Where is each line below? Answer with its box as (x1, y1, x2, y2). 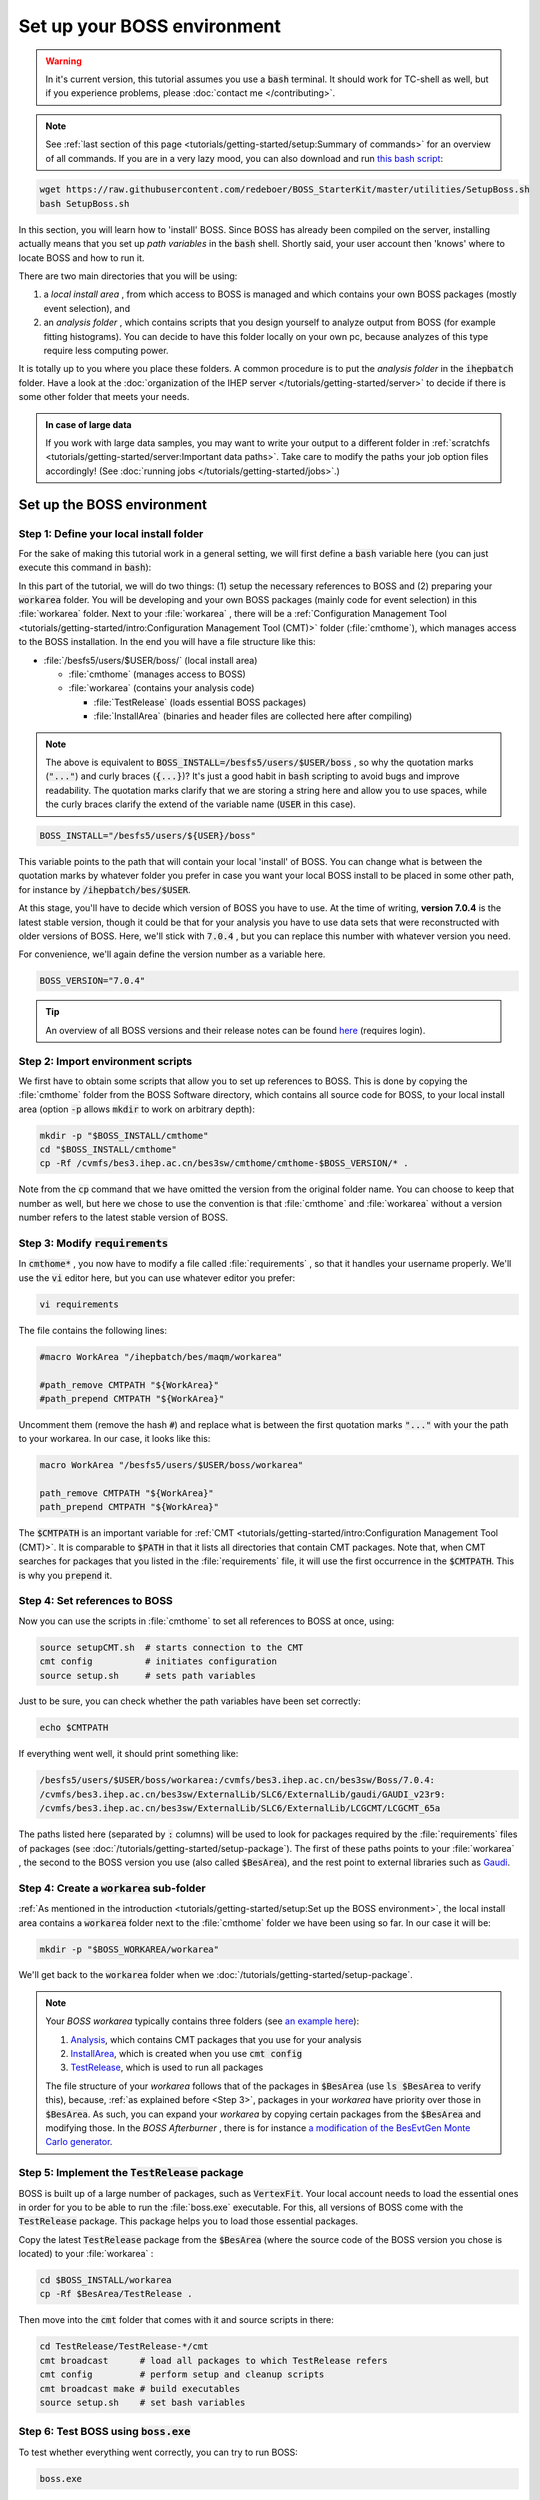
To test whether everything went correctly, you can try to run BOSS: (18, 2446, 299, 2458)
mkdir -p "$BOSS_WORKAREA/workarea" (39, 1943, 220, 1955)
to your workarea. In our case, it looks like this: (18, 1433, 211, 1445)
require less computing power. (43, 344, 169, 356)
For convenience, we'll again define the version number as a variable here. (18, 948, 326, 960)
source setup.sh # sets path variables (39, 1670, 257, 1681)
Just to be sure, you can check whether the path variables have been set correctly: (18, 1695, 361, 1707)
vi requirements (39, 1298, 120, 1310)
